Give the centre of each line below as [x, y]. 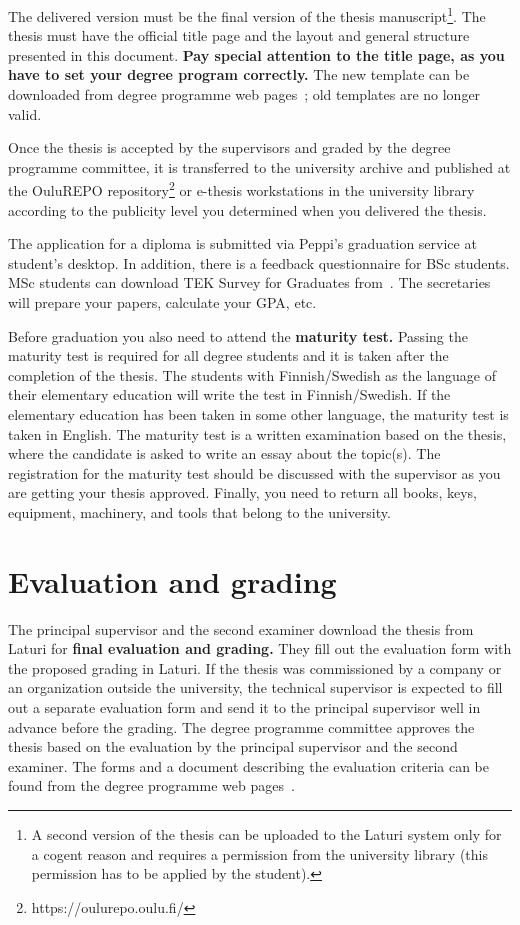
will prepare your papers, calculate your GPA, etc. [162, 302]
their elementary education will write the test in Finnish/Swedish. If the [229, 394]
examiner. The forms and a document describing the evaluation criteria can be [249, 765]
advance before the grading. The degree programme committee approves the [241, 726]
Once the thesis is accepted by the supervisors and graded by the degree [229, 147]
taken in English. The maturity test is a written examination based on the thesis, [257, 433]
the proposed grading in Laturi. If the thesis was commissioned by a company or [255, 667]
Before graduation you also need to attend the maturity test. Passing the [238, 335]
